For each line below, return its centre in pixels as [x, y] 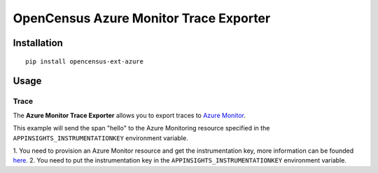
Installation [38, 43]
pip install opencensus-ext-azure [84, 61]
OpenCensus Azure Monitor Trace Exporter [142, 18]
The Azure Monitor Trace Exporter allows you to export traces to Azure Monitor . [129, 115]
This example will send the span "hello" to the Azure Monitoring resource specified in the [141, 128]
